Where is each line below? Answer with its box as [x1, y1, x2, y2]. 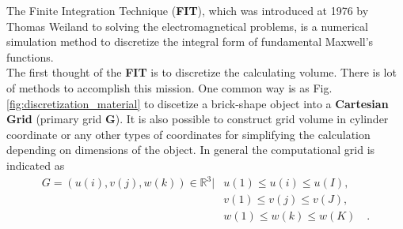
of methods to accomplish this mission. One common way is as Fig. [6, 79, 333, 96]
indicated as [6, 156, 65, 173]
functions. [6, 48, 54, 65]
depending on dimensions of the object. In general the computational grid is [6, 141, 375, 158]
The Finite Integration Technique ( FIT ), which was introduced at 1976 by [6, 2, 369, 18]
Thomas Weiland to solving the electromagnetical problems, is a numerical [6, 17, 368, 34]
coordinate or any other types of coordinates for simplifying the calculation [6, 126, 371, 142]
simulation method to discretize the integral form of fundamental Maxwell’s [6, 33, 374, 50]
